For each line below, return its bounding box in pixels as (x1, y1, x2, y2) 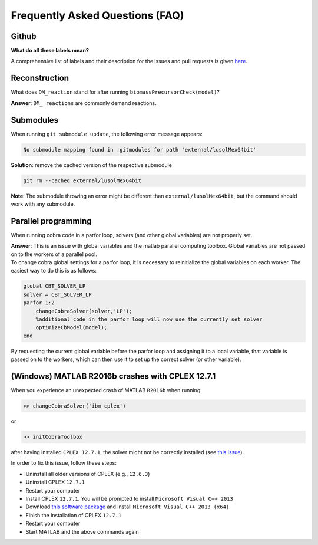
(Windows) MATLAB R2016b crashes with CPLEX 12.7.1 (11, 371, 216, 381)
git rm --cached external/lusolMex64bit (23, 177, 141, 184)
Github (11, 31, 37, 41)
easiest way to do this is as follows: (11, 267, 97, 274)
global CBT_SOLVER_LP (23, 283, 86, 290)
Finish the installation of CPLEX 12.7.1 (25, 511, 122, 518)
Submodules (11, 115, 59, 125)
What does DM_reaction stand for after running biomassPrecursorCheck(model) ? (11, 88, 220, 96)
